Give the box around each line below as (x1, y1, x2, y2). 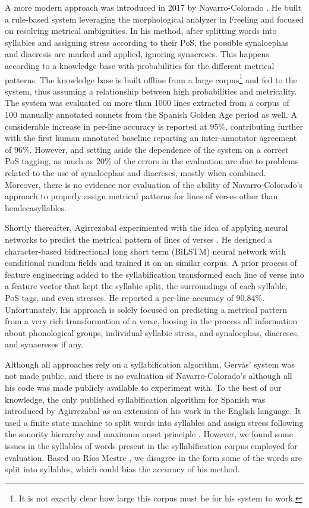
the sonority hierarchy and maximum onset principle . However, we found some (5, 428, 293, 440)
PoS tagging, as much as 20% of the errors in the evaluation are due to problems (5, 155, 299, 167)
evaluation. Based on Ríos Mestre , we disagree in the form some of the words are (5, 451, 302, 463)
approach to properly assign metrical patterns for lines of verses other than (5, 190, 278, 202)
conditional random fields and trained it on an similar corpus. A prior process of (5, 256, 297, 269)
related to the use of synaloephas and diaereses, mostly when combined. (5, 166, 266, 178)
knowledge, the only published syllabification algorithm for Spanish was (5, 393, 266, 405)
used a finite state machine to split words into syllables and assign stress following (5, 416, 304, 428)
